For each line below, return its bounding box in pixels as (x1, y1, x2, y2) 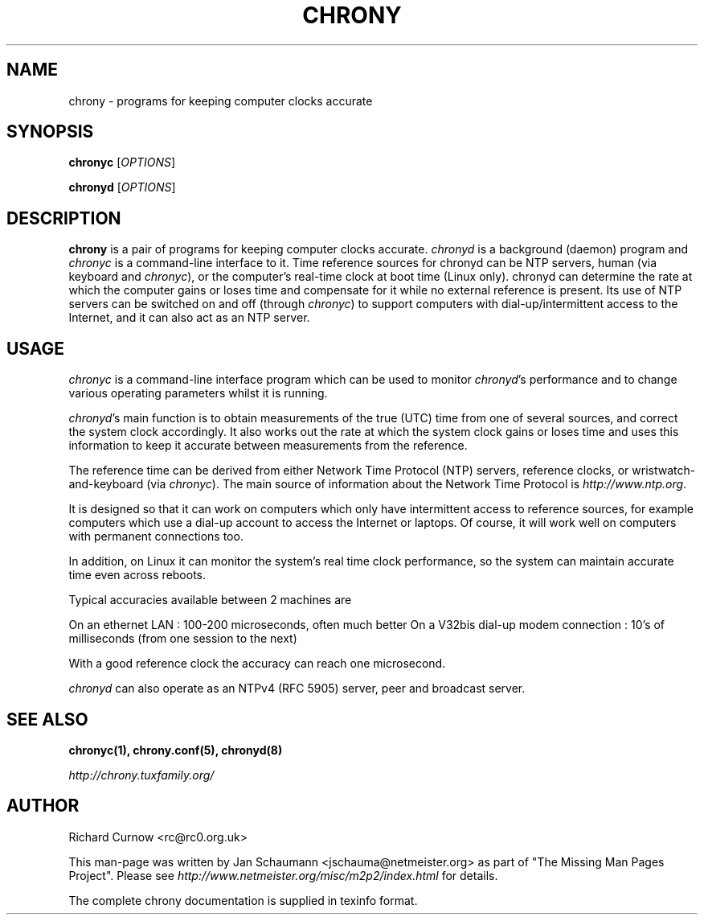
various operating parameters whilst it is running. (68, 386, 328, 401)
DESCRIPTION (6, 208, 121, 228)
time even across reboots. (68, 568, 207, 582)
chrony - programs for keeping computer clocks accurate (68, 93, 373, 108)
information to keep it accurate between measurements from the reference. (68, 438, 468, 453)
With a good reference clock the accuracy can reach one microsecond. (68, 656, 446, 671)
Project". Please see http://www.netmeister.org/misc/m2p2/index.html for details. (68, 868, 498, 882)
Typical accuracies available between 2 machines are (68, 593, 352, 607)
